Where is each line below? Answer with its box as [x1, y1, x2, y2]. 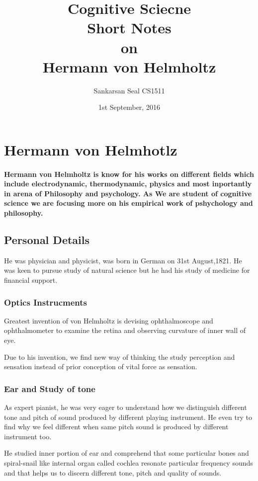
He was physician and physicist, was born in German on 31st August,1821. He [4, 255, 242, 265]
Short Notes [87, 17, 172, 38]
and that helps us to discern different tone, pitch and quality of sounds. [4, 467, 222, 478]
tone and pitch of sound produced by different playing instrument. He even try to [4, 411, 252, 422]
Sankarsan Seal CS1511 [93, 85, 165, 95]
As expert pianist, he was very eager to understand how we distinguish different [4, 402, 247, 412]
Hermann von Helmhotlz [4, 139, 177, 160]
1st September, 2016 [98, 102, 160, 112]
